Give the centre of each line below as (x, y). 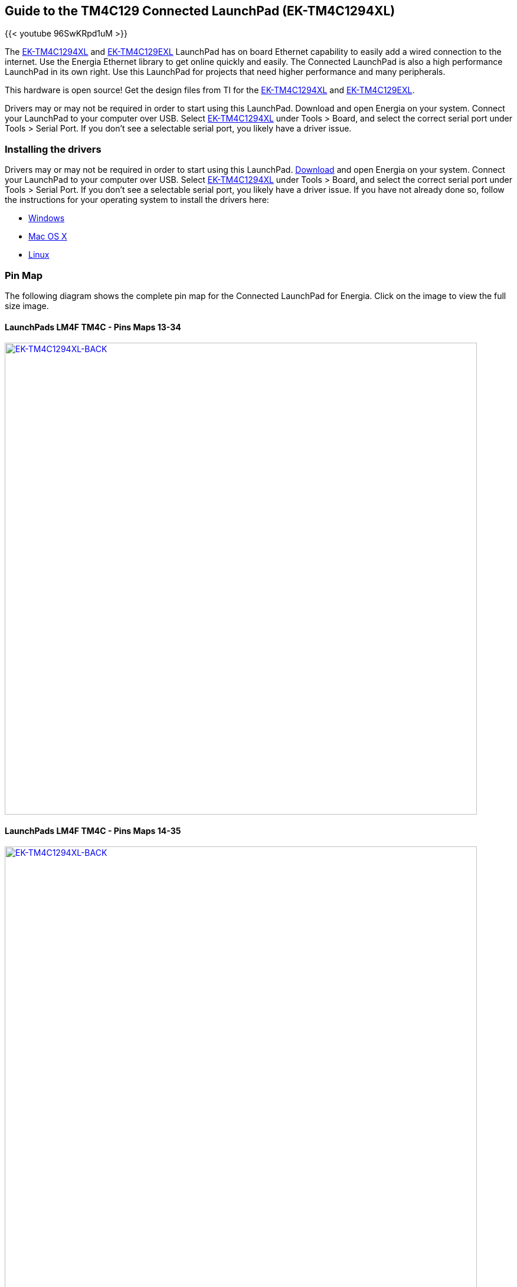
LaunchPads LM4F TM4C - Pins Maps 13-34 (93, 327)
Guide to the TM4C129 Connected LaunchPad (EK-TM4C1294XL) (200, 11)
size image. (27, 306)
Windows (47, 218)
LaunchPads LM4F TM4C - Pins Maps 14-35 (93, 830)
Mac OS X (48, 237)
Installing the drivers (53, 149)
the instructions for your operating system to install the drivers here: (137, 200)
